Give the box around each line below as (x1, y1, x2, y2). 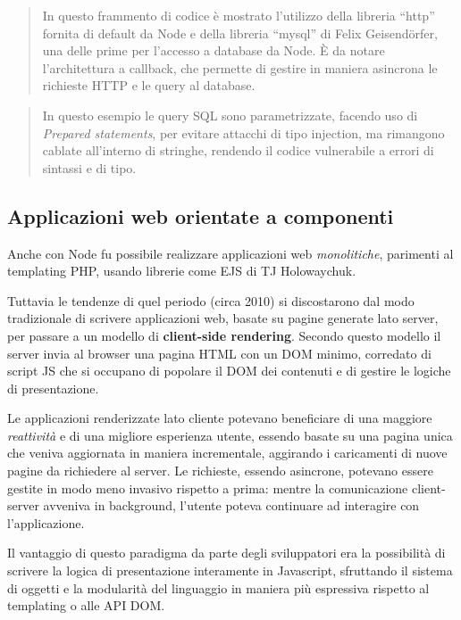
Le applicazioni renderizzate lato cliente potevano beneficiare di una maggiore (7, 409, 432, 427)
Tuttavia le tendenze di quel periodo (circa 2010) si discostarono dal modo (7, 291, 415, 310)
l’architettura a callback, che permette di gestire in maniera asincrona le (42, 58, 438, 77)
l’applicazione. (7, 513, 85, 532)
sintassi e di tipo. (42, 158, 137, 177)
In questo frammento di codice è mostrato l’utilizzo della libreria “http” (42, 6, 435, 24)
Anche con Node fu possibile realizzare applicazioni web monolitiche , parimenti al (7, 244, 454, 262)
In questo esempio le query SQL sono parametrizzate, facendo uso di (42, 105, 418, 124)
